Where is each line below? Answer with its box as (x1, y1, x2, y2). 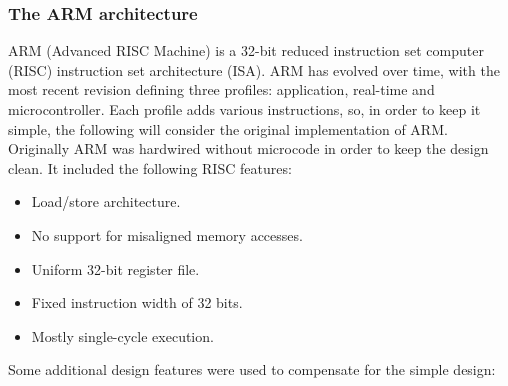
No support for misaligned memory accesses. (31, 224, 303, 245)
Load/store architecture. (31, 191, 181, 212)
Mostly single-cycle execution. (31, 325, 214, 346)
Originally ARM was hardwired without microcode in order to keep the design (8, 138, 489, 159)
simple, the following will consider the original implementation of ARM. (8, 118, 448, 139)
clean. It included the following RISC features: (8, 157, 292, 178)
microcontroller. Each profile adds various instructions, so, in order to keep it (8, 99, 481, 119)
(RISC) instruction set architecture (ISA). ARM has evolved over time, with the (8, 59, 500, 80)
